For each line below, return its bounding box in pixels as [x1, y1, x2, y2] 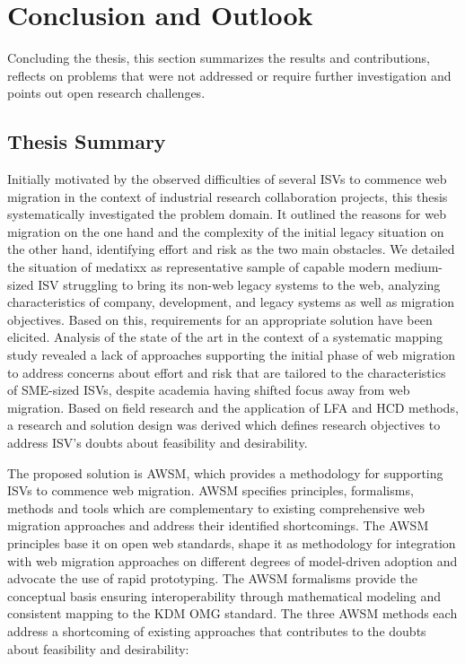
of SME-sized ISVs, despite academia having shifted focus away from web [7, 380, 410, 399]
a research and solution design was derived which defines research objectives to [7, 415, 441, 434]
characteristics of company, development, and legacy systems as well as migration [7, 293, 454, 311]
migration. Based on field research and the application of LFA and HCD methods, [7, 398, 459, 416]
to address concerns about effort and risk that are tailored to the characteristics [7, 363, 446, 381]
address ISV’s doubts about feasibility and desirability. [7, 433, 308, 452]
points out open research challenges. [7, 83, 206, 102]
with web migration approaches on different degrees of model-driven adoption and [7, 551, 458, 570]
